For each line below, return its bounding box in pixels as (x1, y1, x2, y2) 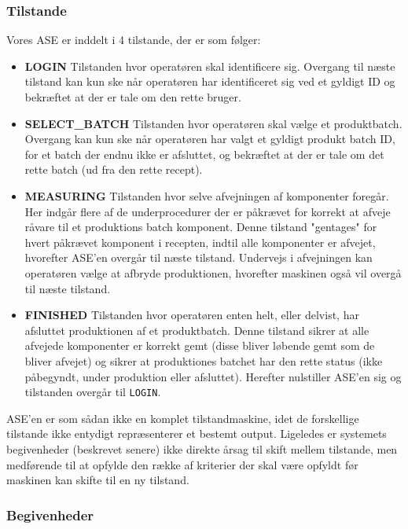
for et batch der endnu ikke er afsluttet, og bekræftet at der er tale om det (24, 145, 384, 162)
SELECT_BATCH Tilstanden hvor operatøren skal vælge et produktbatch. (24, 115, 402, 131)
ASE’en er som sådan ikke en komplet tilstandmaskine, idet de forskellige (6, 410, 359, 426)
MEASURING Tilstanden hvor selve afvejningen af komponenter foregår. (24, 187, 389, 204)
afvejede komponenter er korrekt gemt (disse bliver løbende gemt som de (24, 337, 375, 354)
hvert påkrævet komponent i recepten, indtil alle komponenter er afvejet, (24, 233, 376, 250)
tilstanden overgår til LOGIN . (24, 384, 161, 400)
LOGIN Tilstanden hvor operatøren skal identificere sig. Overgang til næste (24, 57, 395, 74)
